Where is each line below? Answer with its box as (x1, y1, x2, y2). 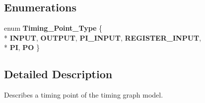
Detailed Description (4, 66, 113, 82)
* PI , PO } (4, 42, 40, 52)
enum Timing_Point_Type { (4, 23, 103, 33)
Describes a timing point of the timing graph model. (4, 90, 163, 100)
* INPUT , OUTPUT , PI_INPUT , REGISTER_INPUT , (4, 32, 202, 43)
